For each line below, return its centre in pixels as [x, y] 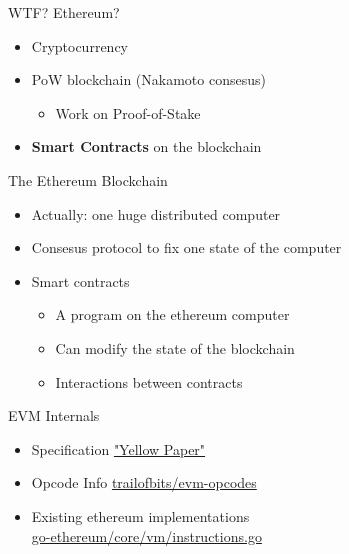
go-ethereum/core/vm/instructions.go [146, 535]
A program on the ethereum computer [172, 314]
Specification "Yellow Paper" [118, 448]
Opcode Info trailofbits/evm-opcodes [144, 482]
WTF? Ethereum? [64, 12]
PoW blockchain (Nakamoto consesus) [148, 79]
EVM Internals [54, 415]
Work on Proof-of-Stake [128, 112]
